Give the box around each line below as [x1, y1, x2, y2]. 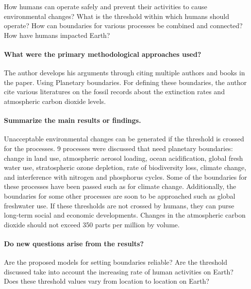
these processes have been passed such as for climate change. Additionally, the [4, 181, 236, 191]
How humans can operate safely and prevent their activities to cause [4, 1, 207, 11]
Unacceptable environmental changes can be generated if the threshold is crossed [4, 134, 244, 144]
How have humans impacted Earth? [4, 30, 110, 40]
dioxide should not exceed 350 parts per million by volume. [4, 219, 180, 229]
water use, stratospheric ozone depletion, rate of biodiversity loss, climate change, [4, 162, 247, 172]
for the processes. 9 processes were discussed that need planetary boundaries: [4, 143, 233, 153]
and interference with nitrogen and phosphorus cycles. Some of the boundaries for [4, 171, 247, 182]
